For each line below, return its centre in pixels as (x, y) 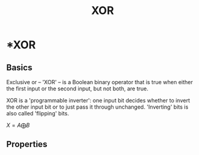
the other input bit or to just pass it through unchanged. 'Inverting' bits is (97, 107)
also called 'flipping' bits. (38, 113)
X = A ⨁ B (18, 125)
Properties (27, 144)
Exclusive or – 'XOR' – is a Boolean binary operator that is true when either (100, 82)
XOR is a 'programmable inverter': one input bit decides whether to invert (98, 100)
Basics (19, 67)
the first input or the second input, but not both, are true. (77, 88)
